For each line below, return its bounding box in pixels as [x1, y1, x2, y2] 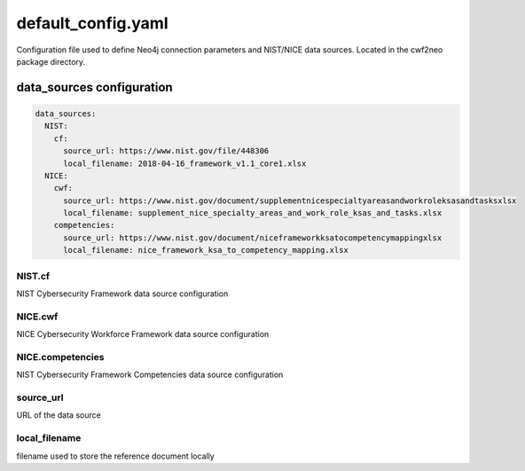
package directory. [16, 56, 86, 67]
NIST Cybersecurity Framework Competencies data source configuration [16, 369, 284, 381]
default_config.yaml [16, 13, 168, 33]
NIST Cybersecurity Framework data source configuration [16, 288, 229, 299]
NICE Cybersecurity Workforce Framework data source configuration [16, 329, 270, 340]
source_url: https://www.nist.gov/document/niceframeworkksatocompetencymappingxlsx [63, 232, 443, 243]
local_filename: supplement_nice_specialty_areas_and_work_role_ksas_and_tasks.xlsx [63, 208, 443, 218]
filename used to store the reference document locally [16, 451, 215, 461]
